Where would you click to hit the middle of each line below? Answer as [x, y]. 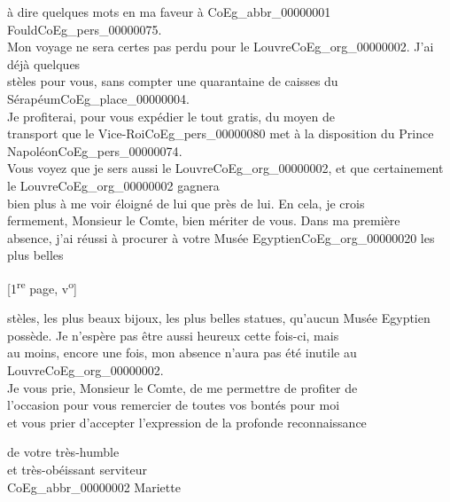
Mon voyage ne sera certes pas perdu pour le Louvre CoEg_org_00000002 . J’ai [221, 47]
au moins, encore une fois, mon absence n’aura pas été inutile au [182, 353]
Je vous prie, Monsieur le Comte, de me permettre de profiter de [182, 387]
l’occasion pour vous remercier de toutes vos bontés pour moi [174, 405]
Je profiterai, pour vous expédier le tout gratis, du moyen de [171, 116]
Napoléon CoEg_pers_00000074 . [95, 150]
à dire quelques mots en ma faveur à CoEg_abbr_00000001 [169, 12]
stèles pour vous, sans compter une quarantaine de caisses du [173, 81]
